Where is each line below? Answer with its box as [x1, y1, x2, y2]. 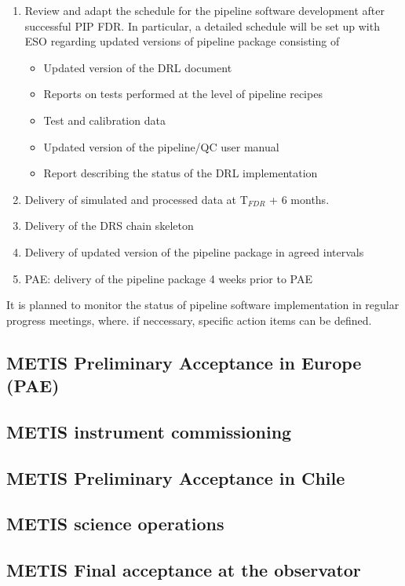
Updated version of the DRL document [43, 59, 232, 75]
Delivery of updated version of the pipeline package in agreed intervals [24, 243, 364, 260]
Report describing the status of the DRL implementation [43, 165, 318, 181]
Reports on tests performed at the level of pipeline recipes [43, 86, 323, 102]
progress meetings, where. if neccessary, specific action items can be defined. [6, 311, 372, 328]
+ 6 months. [269, 191, 330, 207]
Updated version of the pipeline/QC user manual [43, 138, 279, 155]
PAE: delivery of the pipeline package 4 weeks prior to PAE [24, 270, 312, 286]
